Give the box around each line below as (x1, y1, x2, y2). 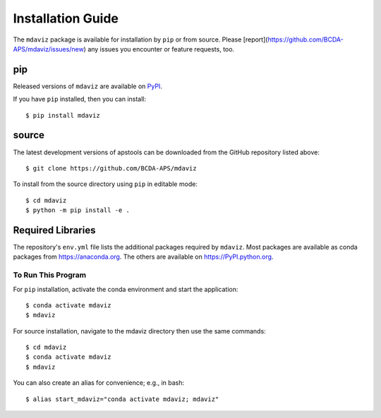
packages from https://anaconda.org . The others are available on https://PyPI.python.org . (13, 252, 274, 261)
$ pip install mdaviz (25, 111, 100, 119)
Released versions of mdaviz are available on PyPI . (13, 82, 162, 90)
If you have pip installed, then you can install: (13, 95, 147, 104)
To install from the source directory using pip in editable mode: (13, 180, 198, 188)
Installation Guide (13, 11, 119, 26)
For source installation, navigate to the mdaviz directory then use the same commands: (13, 326, 266, 335)
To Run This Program (13, 270, 87, 280)
